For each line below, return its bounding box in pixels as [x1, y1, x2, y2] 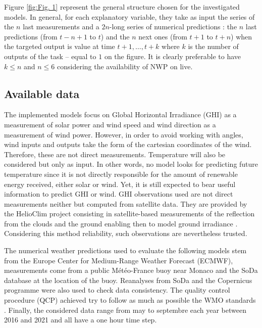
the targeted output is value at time [4, 41, 115, 52]
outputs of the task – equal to [4, 51, 96, 61]
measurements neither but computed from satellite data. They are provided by [4, 198, 247, 209]
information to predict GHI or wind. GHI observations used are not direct [4, 189, 233, 199]
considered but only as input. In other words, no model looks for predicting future [4, 159, 258, 169]
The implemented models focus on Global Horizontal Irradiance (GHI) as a [4, 109, 237, 120]
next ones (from [138, 31, 187, 41]
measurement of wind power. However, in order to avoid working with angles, [4, 129, 243, 139]
